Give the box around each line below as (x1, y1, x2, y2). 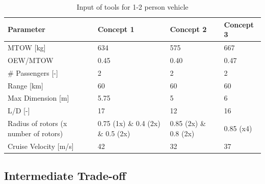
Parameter (8, 24, 45, 35)
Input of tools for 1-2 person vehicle (76, 2, 189, 12)
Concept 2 (170, 24, 207, 35)
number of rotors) (8, 128, 63, 138)
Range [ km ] (8, 80, 43, 90)
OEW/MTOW (8, 54, 54, 65)
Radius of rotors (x (8, 118, 67, 129)
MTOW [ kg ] (8, 42, 46, 53)
